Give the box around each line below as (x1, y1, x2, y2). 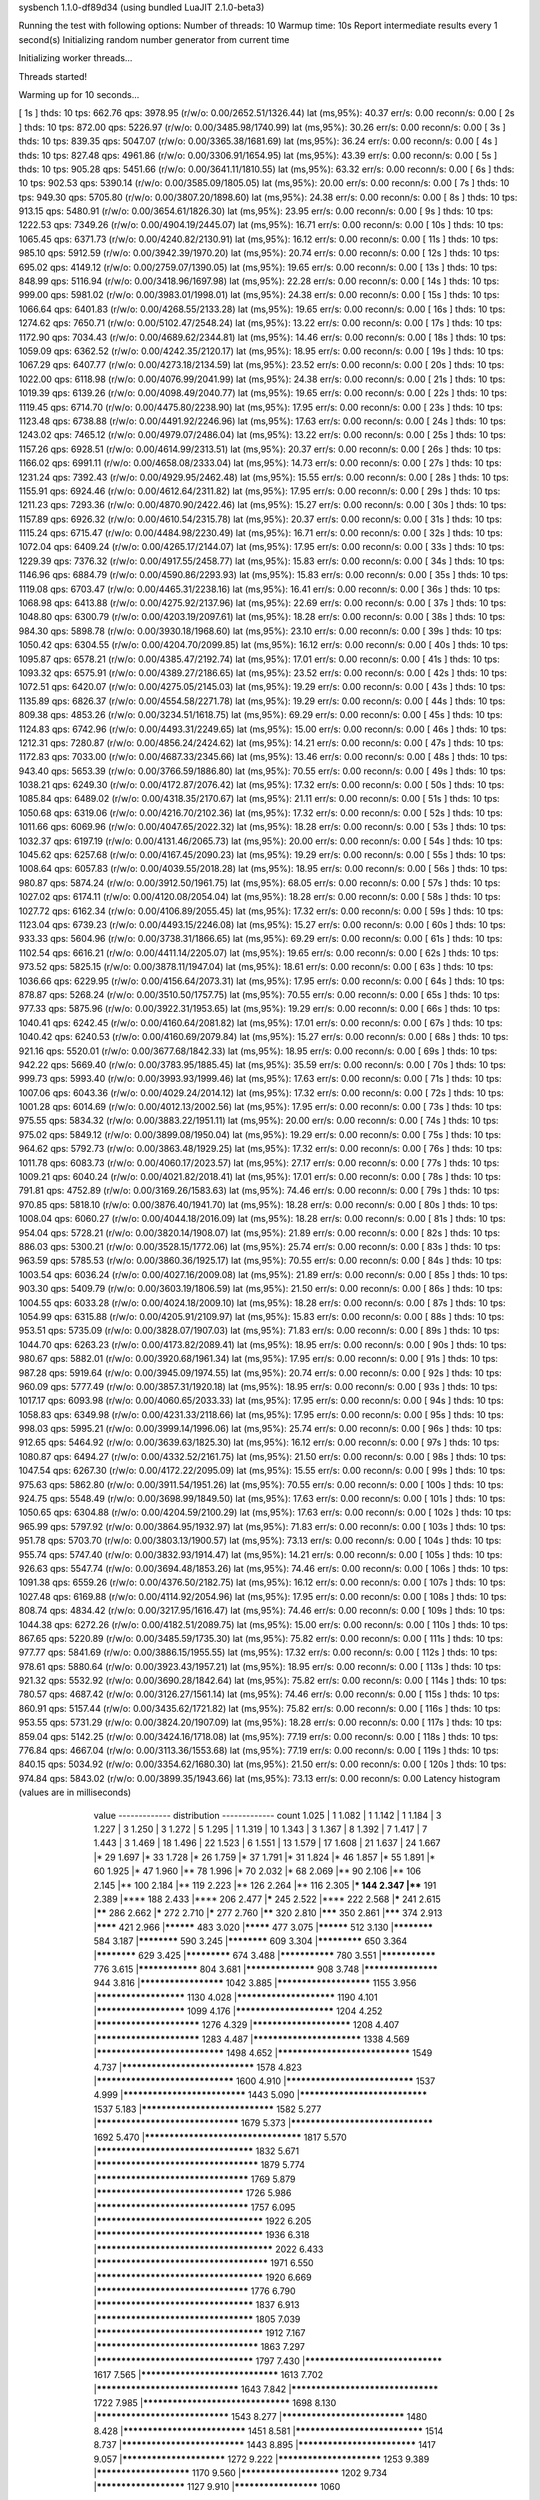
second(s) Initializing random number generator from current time (18, 33, 290, 45)
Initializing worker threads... (18, 52, 133, 64)
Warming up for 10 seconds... (18, 88, 140, 100)
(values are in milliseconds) (18, 1786, 132, 1799)
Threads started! (18, 70, 88, 82)
